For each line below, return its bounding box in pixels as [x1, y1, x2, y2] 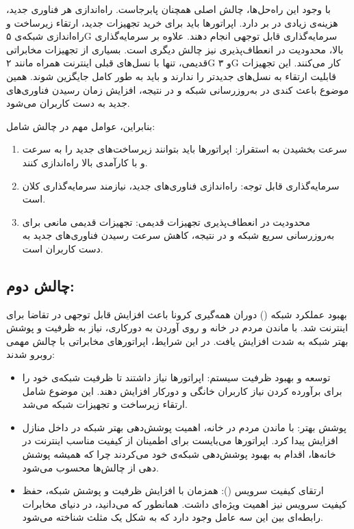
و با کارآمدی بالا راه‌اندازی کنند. [22, 155, 148, 169]
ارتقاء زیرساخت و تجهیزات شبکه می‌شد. [22, 397, 188, 411]
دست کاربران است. [22, 241, 103, 255]
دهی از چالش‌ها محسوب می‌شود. [22, 460, 159, 474]
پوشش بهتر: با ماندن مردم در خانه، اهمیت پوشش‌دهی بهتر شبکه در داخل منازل [22, 420, 346, 434]
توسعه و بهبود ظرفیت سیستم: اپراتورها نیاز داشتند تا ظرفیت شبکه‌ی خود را [22, 370, 331, 385]
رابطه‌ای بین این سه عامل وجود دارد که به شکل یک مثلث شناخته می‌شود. [22, 510, 324, 524]
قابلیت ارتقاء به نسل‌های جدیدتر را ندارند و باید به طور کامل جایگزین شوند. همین [6, 68, 336, 83]
